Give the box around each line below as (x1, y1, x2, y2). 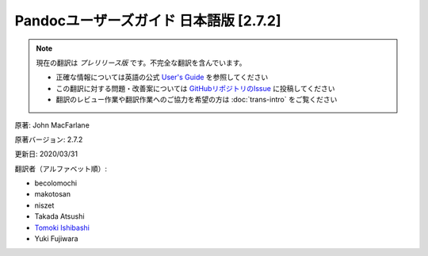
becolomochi (34, 178, 78, 188)
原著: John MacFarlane (14, 120, 90, 130)
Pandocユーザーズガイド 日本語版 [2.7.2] (14, 12, 281, 29)
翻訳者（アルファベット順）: (14, 163, 107, 174)
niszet (34, 201, 55, 210)
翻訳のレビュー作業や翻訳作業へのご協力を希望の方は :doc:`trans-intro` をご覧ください (55, 95, 338, 105)
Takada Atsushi (34, 212, 85, 221)
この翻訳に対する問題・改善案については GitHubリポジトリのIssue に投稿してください (55, 83, 336, 93)
